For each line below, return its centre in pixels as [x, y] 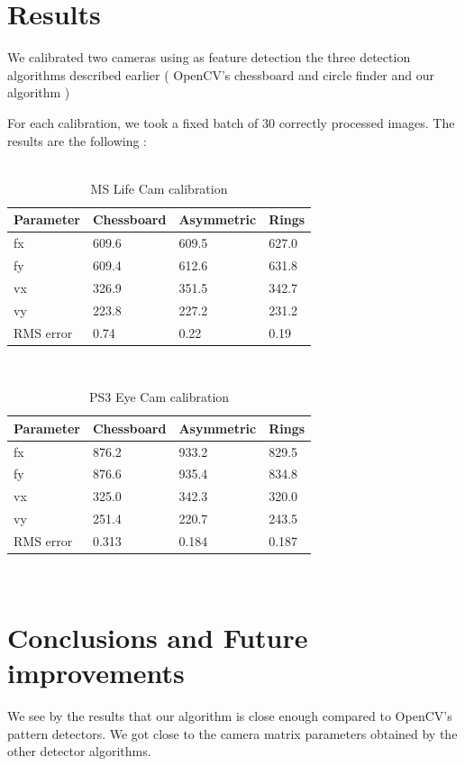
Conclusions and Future [158, 637]
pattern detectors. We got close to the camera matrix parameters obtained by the [232, 733]
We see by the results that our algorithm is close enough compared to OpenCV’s [230, 716]
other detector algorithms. [79, 751]
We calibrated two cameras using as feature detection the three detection [209, 57]
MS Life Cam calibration [159, 188]
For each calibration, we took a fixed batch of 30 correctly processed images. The [231, 122]
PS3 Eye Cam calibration [159, 397]
